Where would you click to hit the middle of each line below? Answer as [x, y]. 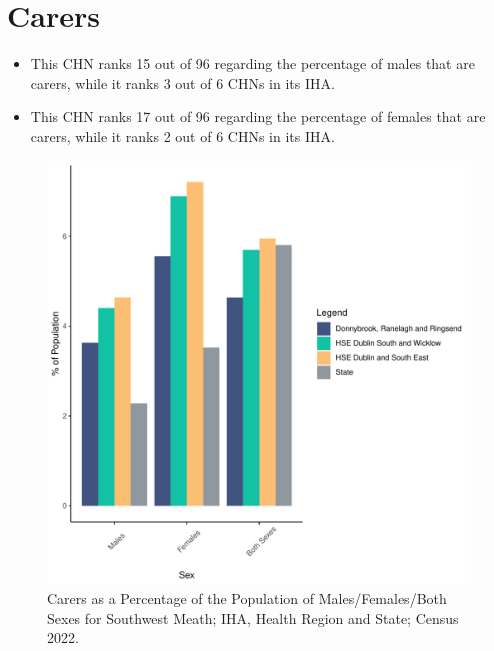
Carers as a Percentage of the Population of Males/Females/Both [247, 598]
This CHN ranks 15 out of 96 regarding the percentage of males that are [252, 63]
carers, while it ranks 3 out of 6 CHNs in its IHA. [182, 82]
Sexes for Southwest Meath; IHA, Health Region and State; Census [253, 617]
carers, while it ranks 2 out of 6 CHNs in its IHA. [182, 135]
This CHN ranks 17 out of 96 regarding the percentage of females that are [258, 116]
